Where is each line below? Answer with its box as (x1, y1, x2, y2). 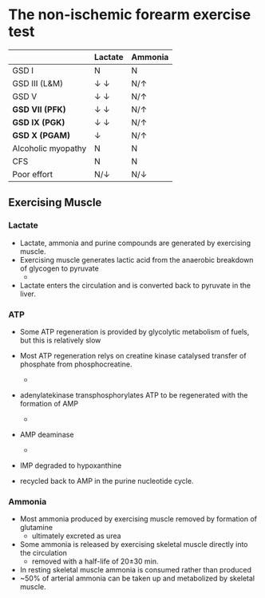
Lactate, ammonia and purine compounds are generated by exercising (19, 238, 251, 248)
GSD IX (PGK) (12, 117, 65, 128)
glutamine (19, 523, 53, 533)
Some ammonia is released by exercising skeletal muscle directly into (19, 540, 248, 549)
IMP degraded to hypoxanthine (19, 461, 122, 470)
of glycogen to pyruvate (19, 263, 100, 273)
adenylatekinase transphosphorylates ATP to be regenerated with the (19, 390, 248, 400)
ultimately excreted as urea (31, 531, 121, 541)
